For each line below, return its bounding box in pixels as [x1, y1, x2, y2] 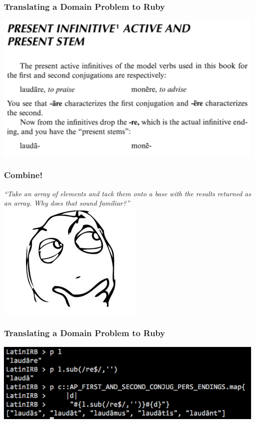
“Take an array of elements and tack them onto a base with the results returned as [4, 188, 251, 198]
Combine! [4, 169, 43, 181]
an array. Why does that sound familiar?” [4, 198, 130, 208]
